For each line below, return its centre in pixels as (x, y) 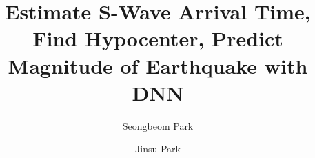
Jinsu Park (158, 149)
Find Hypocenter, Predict (158, 38)
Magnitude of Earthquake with (158, 65)
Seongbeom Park (158, 125)
